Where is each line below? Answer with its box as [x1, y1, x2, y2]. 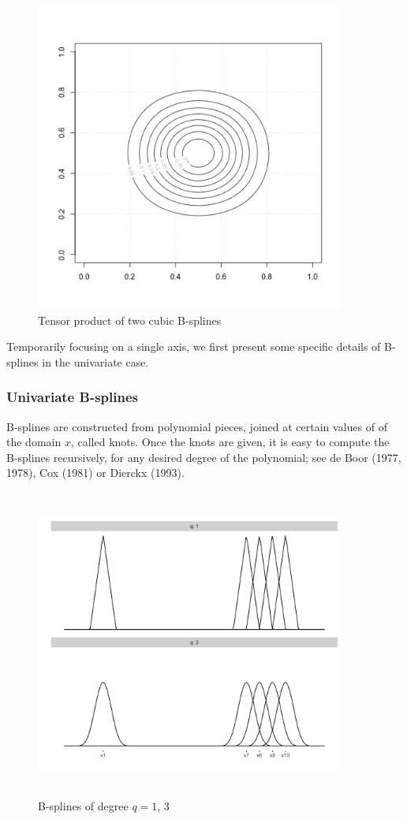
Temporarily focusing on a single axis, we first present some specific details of [6, 338, 381, 355]
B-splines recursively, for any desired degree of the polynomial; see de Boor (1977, [6, 449, 401, 465]
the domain [6, 434, 62, 450]
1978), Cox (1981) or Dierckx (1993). [6, 464, 185, 481]
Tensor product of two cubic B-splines [38, 311, 222, 328]
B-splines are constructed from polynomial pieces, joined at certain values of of [6, 418, 387, 434]
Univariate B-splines [6, 387, 138, 407]
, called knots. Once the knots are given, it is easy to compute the [70, 434, 390, 450]
